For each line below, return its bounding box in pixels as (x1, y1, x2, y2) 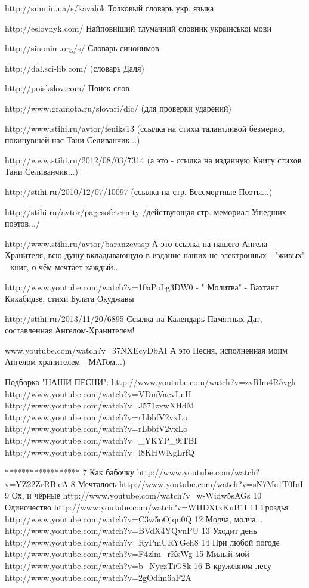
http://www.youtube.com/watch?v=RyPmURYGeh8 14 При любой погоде (5, 536, 280, 548)
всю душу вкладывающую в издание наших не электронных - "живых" (48, 249, 305, 261)
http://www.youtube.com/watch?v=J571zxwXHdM (5, 399, 194, 411)
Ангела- (242, 237, 270, 249)
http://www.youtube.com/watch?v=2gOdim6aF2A (5, 571, 191, 583)
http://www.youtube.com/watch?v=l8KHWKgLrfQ (5, 445, 194, 458)
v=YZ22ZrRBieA (5, 477, 69, 490)
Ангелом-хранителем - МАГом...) (5, 355, 126, 368)
